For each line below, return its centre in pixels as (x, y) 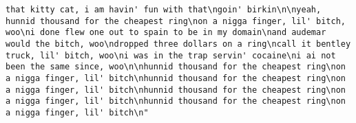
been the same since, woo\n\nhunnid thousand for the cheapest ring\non (176, 67)
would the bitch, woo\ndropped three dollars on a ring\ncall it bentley (178, 44)
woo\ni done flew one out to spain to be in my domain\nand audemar (166, 33)
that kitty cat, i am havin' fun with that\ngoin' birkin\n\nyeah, (164, 10)
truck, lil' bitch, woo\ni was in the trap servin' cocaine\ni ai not (171, 55)
